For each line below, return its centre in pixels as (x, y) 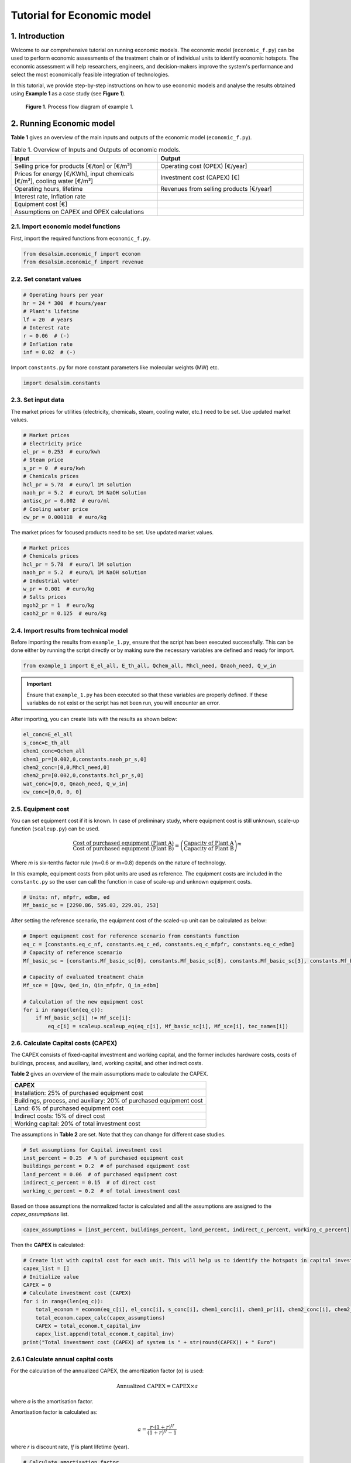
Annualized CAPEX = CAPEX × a (157, 1386)
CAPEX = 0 (37, 1285)
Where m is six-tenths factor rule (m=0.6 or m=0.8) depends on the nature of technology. (118, 863)
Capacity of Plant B (209, 849)
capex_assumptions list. (40, 1214)
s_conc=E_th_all (47, 743)
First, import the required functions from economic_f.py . (81, 238)
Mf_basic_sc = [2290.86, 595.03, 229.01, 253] (91, 905)
